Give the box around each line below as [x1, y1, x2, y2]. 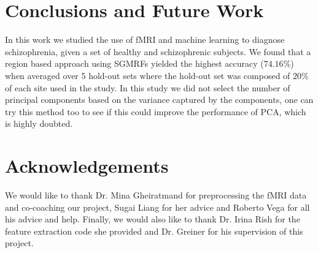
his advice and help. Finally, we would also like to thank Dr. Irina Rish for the [5, 213, 300, 225]
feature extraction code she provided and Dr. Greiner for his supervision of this [5, 224, 303, 237]
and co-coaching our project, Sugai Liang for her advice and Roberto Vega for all [5, 200, 310, 213]
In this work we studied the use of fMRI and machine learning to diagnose [5, 33, 285, 46]
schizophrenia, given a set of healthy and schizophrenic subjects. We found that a [5, 45, 311, 58]
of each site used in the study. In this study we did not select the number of [5, 81, 290, 94]
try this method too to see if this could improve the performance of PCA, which [5, 105, 306, 118]
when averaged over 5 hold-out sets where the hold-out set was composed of [5, 69, 290, 81]
